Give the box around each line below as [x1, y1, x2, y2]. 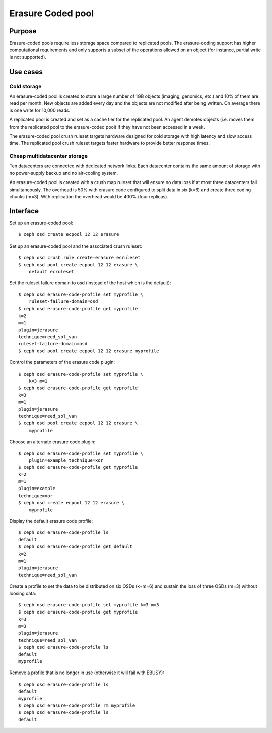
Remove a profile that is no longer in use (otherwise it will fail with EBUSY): [9, 669, 165, 676]
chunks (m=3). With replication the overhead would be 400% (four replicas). [9, 194, 169, 200]
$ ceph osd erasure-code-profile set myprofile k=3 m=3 [18, 602, 159, 607]
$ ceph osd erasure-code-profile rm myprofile [18, 703, 135, 708]
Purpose [9, 27, 37, 35]
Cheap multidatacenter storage [9, 153, 88, 160]
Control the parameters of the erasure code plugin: [9, 359, 115, 365]
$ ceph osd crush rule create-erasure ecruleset [18, 255, 141, 261]
